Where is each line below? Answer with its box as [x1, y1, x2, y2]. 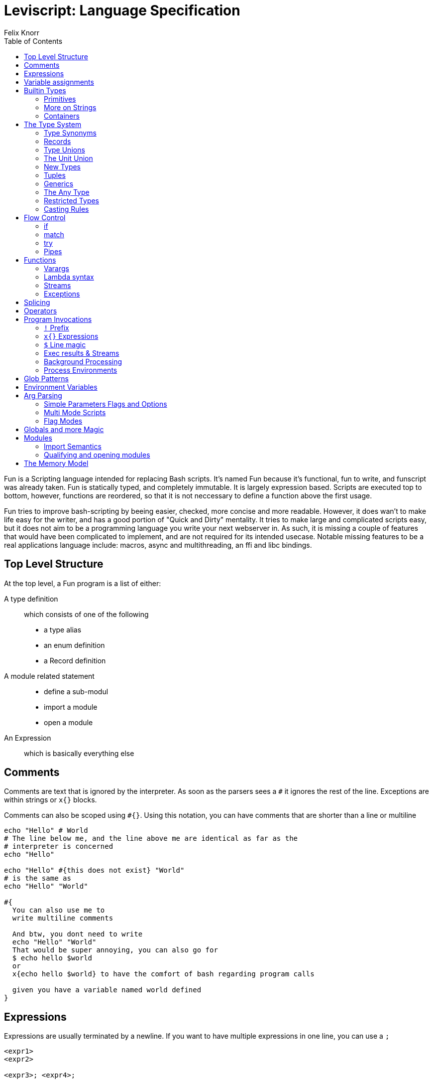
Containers [44, 111, 80, 120]
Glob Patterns [24, 374, 69, 383]
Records [44, 137, 71, 146]
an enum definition [44, 640, 105, 649]
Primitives [44, 94, 76, 103]
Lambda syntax [44, 272, 94, 281]
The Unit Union [44, 154, 93, 162]
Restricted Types [44, 196, 100, 205]
